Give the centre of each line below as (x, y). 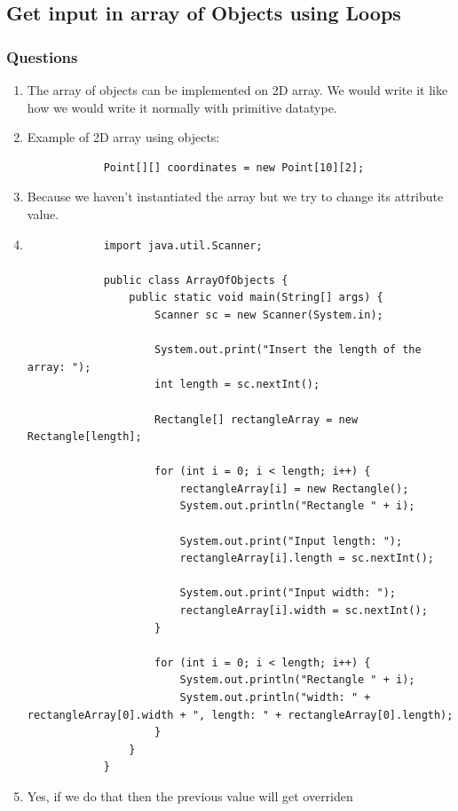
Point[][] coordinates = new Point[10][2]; (234, 167)
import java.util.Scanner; (183, 245)
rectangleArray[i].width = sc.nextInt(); (304, 611)
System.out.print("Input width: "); (288, 593)
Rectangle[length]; (84, 437)
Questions (42, 56)
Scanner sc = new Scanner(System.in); (268, 315)
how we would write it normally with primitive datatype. (182, 107)
